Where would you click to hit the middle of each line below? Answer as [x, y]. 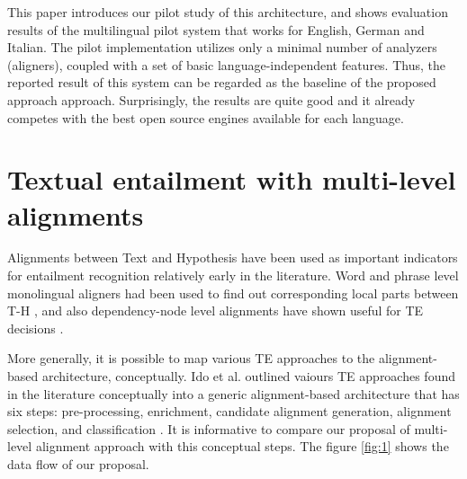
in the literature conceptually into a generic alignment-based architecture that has [233, 393]
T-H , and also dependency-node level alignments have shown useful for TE [216, 310]
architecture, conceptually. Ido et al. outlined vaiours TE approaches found [249, 376]
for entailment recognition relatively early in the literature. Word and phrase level [233, 275]
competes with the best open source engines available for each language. [206, 117]
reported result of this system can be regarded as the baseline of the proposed [222, 82]
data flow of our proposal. [78, 464]
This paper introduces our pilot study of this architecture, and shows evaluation [228, 12]
